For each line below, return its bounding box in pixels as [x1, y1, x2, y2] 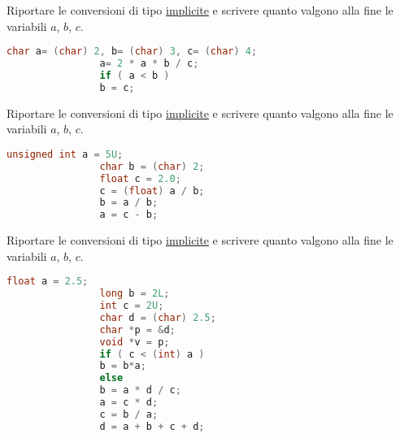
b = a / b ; [99, 197, 159, 209]
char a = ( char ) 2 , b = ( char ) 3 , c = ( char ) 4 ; [7, 46, 258, 58]
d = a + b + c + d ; [99, 420, 205, 432]
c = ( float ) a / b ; [99, 184, 205, 197]
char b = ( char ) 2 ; [99, 160, 205, 172]
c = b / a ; [99, 408, 159, 420]
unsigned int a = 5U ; [7, 148, 124, 160]
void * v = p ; [99, 336, 170, 348]
